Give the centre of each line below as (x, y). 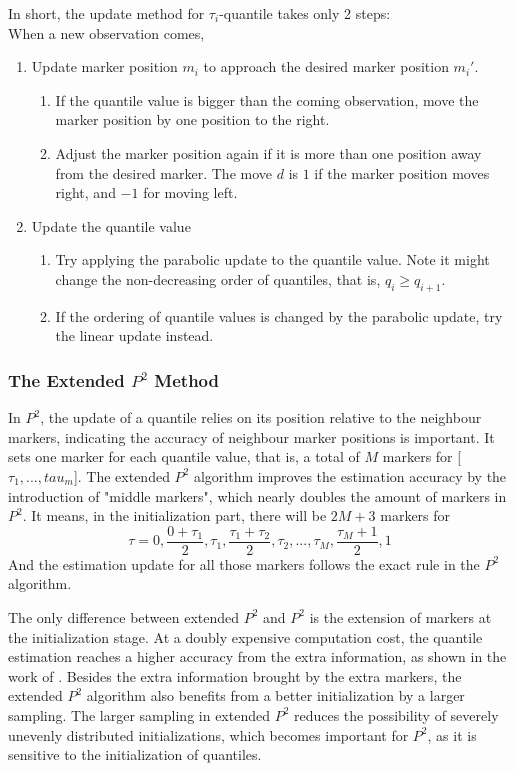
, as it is (452, 734)
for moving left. (190, 192)
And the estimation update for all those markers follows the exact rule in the (244, 563)
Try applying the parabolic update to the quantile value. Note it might (272, 259)
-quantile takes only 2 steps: (305, 13)
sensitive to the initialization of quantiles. (135, 754)
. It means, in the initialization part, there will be (174, 515)
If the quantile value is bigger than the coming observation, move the (267, 99)
